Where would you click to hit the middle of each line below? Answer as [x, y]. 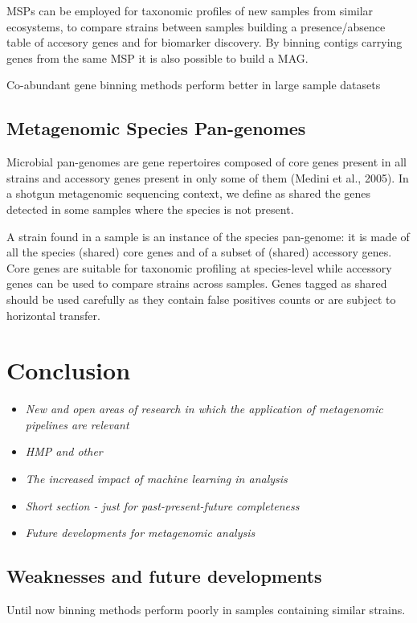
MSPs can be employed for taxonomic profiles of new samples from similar [190, 10]
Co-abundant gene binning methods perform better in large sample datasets [194, 85]
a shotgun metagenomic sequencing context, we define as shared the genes [189, 193]
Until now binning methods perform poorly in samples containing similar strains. [206, 609]
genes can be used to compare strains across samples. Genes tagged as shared [197, 283]
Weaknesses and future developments [164, 576]
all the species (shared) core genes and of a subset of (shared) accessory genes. [199, 252]
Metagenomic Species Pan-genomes [156, 128]
